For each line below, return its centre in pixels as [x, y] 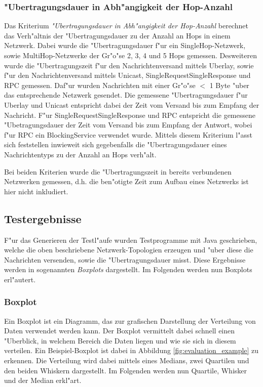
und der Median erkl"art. [43, 380]
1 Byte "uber [229, 85]
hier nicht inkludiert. [36, 191]
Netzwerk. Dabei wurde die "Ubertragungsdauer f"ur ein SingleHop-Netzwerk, [125, 45]
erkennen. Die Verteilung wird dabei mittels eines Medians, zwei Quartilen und [127, 360]
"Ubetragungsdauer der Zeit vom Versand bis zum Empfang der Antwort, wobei [128, 125]
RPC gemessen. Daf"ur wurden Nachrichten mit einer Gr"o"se [100, 85]
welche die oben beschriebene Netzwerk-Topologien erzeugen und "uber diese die [129, 250]
